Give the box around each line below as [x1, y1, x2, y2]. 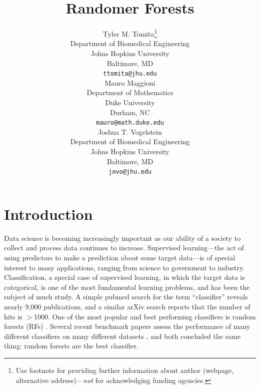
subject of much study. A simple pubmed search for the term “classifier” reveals [4, 291, 248, 302]
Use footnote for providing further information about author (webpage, [15, 364, 233, 375]
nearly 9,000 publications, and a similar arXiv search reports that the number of [4, 301, 250, 311]
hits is [4, 311, 22, 321]
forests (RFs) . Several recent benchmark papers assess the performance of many [4, 321, 250, 331]
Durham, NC [110, 107, 150, 117]
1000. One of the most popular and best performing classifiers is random [34, 311, 256, 321]
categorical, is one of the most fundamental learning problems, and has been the [4, 281, 250, 292]
